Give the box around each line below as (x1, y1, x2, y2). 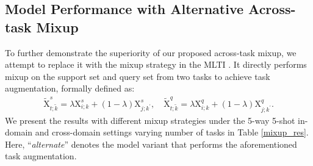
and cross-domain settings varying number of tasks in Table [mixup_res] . (35, 126, 309, 139)
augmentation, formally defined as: (5, 82, 135, 95)
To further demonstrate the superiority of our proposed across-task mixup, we (5, 46, 297, 59)
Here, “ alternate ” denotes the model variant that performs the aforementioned (5, 137, 297, 150)
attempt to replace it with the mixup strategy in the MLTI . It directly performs (5, 58, 307, 71)
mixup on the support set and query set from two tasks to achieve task (5, 70, 270, 82)
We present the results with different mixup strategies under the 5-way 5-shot (5, 114, 295, 126)
